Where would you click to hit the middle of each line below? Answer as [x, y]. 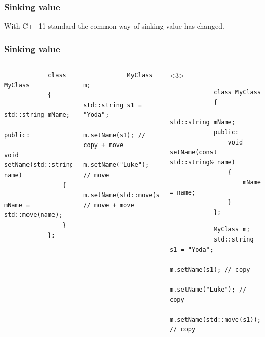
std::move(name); [33, 215]
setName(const [194, 152]
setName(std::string [39, 165]
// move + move [109, 205]
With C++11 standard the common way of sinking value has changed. [114, 26]
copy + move [103, 145]
